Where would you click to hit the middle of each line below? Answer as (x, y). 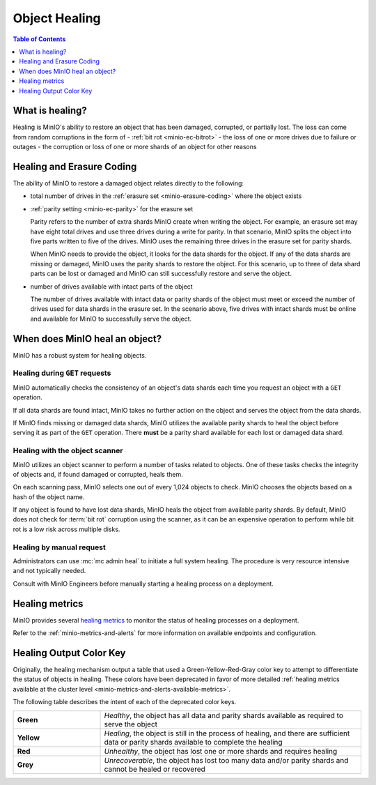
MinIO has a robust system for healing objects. (80, 355)
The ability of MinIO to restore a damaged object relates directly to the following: (128, 183)
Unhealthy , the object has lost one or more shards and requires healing (221, 751)
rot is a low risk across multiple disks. (66, 529)
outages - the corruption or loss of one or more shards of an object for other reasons (135, 147)
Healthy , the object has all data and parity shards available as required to (224, 715)
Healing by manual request (59, 547)
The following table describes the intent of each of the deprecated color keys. (125, 702)
